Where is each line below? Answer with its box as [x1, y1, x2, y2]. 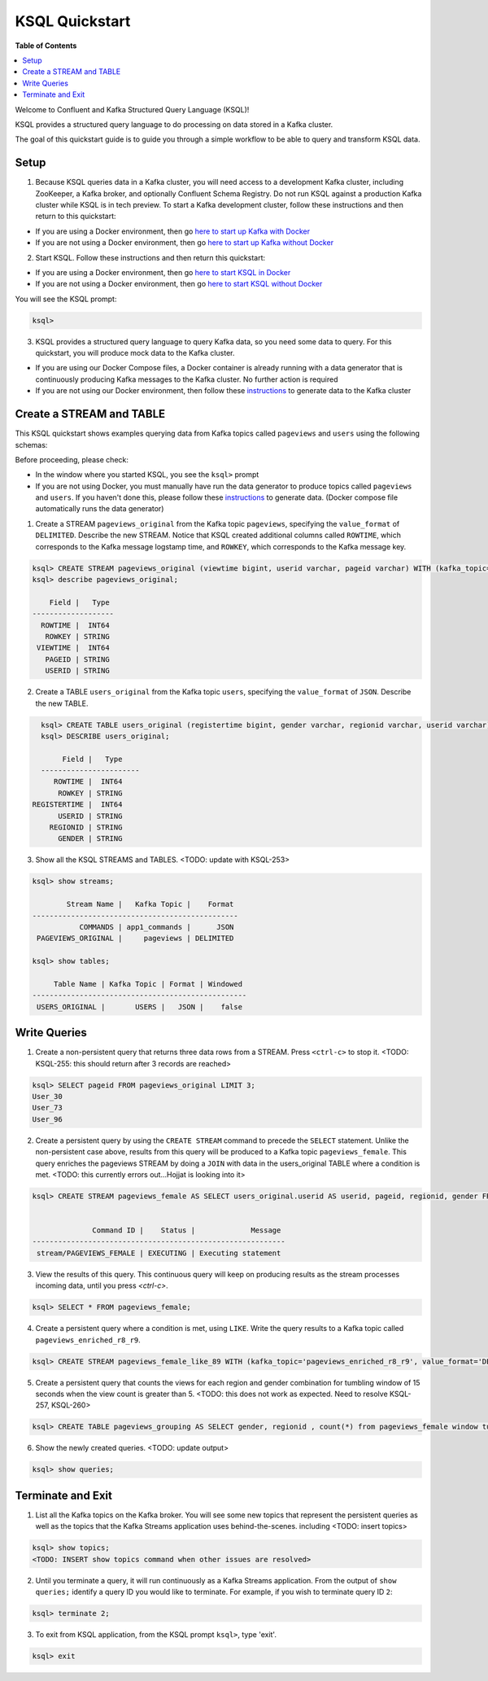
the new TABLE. [35, 698, 89, 708]
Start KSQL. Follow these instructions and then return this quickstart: [35, 252, 266, 262]
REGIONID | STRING [49, 823, 123, 832]
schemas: [15, 440, 48, 449]
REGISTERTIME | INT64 [32, 800, 123, 809]
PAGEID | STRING [45, 654, 110, 663]
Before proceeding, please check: [15, 454, 129, 464]
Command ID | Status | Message [92, 1226, 281, 1235]
